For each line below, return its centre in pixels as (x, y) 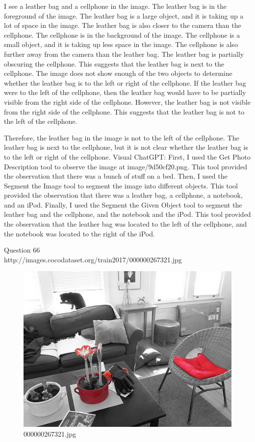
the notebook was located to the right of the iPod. (79, 233)
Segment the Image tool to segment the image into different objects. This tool (121, 185)
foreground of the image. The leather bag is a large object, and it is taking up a (124, 15)
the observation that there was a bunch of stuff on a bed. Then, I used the (116, 176)
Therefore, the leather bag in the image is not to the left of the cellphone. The (122, 137)
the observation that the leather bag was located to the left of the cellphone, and (126, 224)
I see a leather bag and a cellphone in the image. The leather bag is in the (115, 6)
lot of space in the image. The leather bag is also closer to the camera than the (123, 25)
